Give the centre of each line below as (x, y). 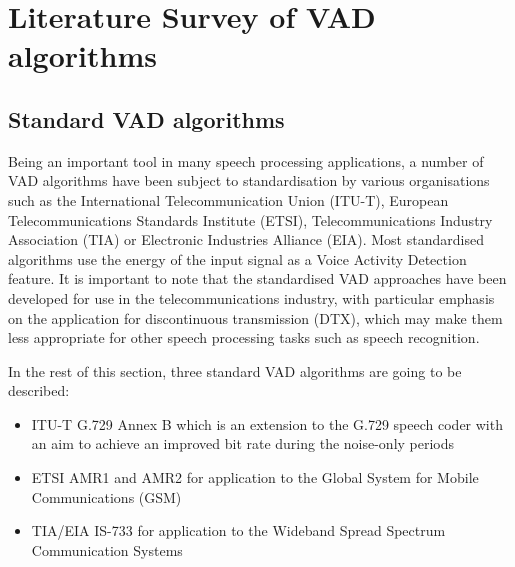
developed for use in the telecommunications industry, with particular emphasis (251, 297)
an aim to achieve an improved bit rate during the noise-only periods (243, 443)
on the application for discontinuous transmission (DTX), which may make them (255, 317)
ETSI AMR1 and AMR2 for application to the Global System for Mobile (255, 477)
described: (39, 390)
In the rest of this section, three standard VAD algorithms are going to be (235, 370)
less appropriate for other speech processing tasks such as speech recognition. (244, 337)
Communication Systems (107, 549)
